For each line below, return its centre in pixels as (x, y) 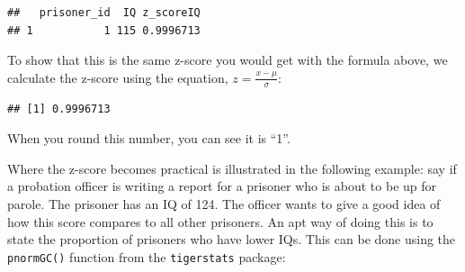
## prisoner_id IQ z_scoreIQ (104, 13)
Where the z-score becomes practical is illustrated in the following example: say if (232, 168)
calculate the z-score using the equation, (118, 77)
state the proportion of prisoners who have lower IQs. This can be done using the (232, 239)
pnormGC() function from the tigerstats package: (147, 256)
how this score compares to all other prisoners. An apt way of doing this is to (220, 221)
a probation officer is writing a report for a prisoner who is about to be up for (222, 186)
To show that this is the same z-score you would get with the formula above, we (228, 60)
